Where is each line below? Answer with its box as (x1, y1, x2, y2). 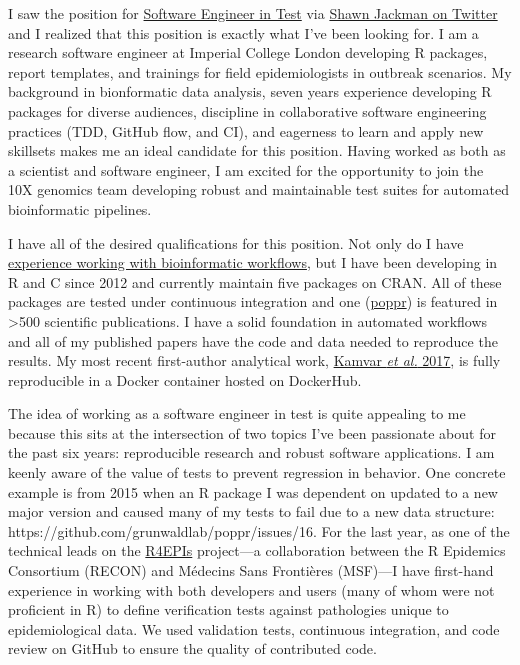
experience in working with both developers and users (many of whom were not (8, 579, 495, 600)
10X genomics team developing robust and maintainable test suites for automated (8, 179, 509, 200)
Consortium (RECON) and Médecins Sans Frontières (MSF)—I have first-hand (8, 560, 494, 581)
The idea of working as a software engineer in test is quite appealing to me (8, 403, 466, 424)
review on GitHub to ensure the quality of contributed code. (8, 638, 377, 659)
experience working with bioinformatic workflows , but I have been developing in (8, 252, 498, 273)
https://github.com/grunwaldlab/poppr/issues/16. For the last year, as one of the (8, 520, 510, 541)
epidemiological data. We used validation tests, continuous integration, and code (8, 618, 500, 639)
